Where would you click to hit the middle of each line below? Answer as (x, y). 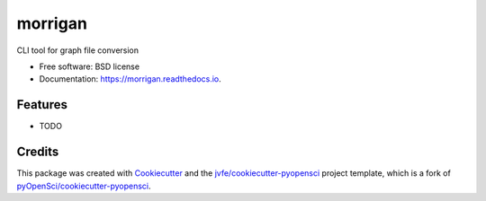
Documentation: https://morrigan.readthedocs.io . (130, 79)
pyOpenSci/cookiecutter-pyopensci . (84, 186)
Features (42, 105)
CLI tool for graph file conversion (78, 50)
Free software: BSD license (89, 66)
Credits (38, 152)
